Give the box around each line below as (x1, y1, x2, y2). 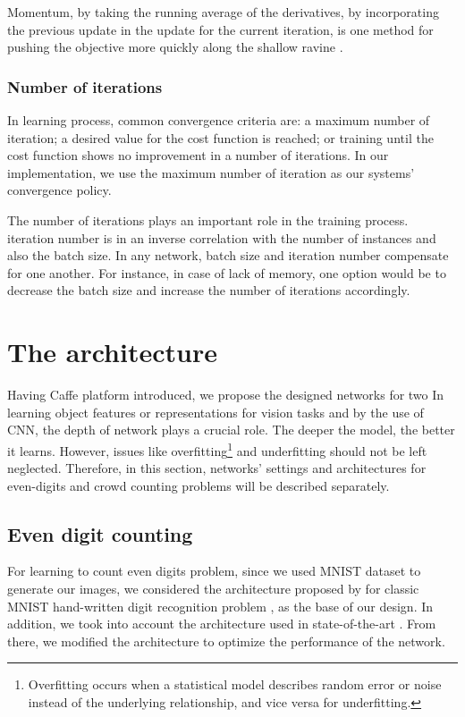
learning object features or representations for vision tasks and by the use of (7, 402, 424, 421)
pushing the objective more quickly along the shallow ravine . (7, 38, 343, 56)
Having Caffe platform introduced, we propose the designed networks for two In (7, 385, 444, 404)
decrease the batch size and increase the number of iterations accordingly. (7, 281, 410, 299)
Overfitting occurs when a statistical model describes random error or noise (28, 675, 442, 694)
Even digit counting (7, 519, 193, 547)
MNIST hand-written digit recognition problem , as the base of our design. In (7, 596, 434, 615)
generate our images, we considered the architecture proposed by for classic (7, 579, 419, 598)
